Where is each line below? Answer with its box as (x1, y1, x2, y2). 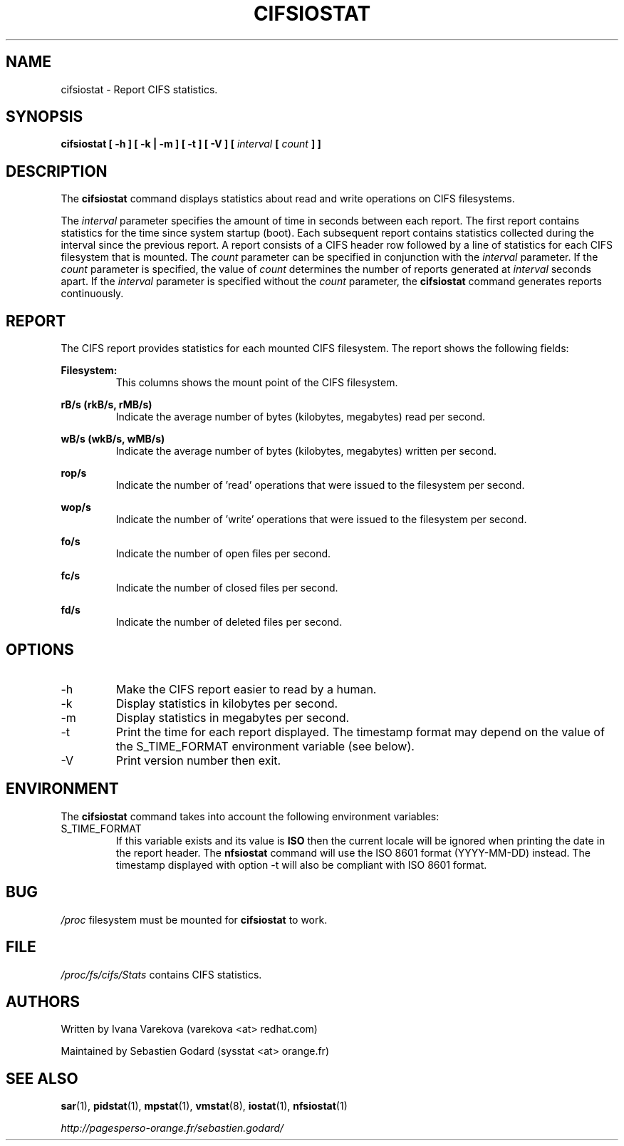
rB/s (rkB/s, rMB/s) (61, 398, 152, 411)
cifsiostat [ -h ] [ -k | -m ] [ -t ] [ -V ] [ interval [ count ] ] (61, 138, 321, 150)
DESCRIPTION (6, 162, 108, 180)
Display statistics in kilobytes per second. (115, 696, 338, 711)
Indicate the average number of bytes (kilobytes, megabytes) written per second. (115, 445, 497, 458)
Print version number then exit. (115, 753, 281, 768)
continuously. (61, 287, 124, 300)
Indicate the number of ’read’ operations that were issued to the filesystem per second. (115, 479, 525, 492)
